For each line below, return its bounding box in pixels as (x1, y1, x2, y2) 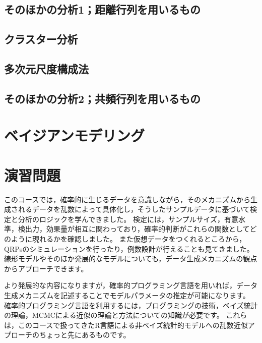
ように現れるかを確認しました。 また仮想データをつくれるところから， (11, 234, 246, 244)
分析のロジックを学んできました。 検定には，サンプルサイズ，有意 (18, 213, 239, 224)
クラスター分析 (4, 31, 78, 47)
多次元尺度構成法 (4, 61, 89, 76)
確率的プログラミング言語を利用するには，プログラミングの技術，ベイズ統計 (4, 300, 258, 310)
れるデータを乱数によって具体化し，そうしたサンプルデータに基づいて (18, 204, 250, 214)
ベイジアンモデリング (4, 125, 145, 146)
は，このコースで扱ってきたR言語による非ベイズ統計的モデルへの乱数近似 (4, 319, 248, 330)
